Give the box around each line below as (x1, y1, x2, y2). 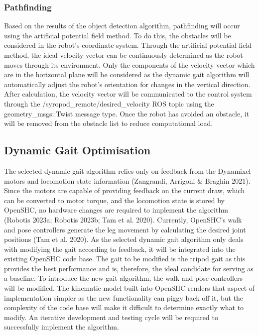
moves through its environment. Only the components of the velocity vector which (4, 59, 255, 70)
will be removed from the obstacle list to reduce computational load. (4, 118, 213, 128)
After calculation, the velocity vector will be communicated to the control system (4, 89, 252, 99)
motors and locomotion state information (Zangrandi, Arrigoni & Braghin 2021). (4, 175, 251, 186)
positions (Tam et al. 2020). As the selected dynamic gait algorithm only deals (4, 234, 244, 244)
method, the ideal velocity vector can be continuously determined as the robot (4, 50, 243, 60)
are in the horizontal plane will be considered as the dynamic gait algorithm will (4, 69, 250, 80)
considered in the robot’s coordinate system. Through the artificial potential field (4, 40, 252, 50)
